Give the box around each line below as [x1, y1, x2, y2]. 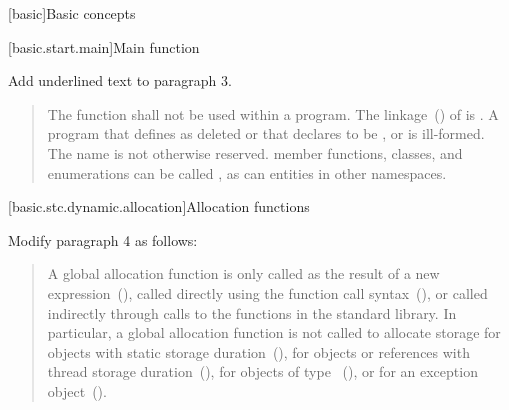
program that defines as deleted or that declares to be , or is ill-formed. [47, 123, 485, 144]
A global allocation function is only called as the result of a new [47, 263, 440, 284]
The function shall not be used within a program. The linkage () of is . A [47, 103, 499, 124]
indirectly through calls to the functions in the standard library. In [47, 302, 457, 323]
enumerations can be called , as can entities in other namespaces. [47, 162, 447, 183]
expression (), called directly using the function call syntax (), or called [47, 282, 488, 303]
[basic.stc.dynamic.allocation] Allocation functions [8, 196, 310, 217]
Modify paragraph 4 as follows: [8, 229, 198, 250]
